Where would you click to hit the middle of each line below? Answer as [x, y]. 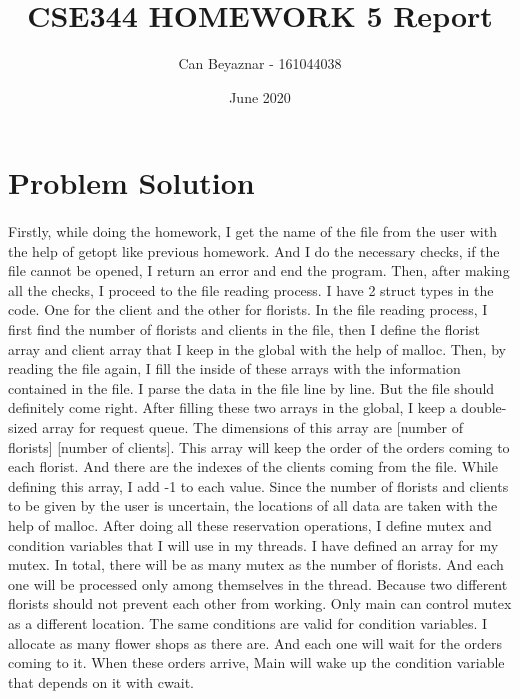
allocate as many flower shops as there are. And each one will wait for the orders [255, 642]
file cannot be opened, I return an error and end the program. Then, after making [259, 270]
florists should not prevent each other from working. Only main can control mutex [260, 603]
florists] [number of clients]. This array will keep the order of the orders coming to [259, 446]
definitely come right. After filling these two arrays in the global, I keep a [232, 407]
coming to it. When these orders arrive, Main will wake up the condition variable [256, 662]
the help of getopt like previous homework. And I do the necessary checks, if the [254, 250]
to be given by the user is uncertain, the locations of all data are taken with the [253, 505]
